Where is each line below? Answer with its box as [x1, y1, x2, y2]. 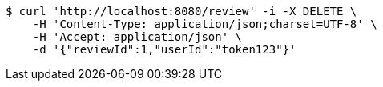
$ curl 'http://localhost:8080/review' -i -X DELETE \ [6, 5, 357, 18]
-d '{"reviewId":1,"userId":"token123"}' [32, 43, 296, 56]
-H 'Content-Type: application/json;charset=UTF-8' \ [32, 18, 377, 30]
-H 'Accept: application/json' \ [32, 30, 243, 43]
